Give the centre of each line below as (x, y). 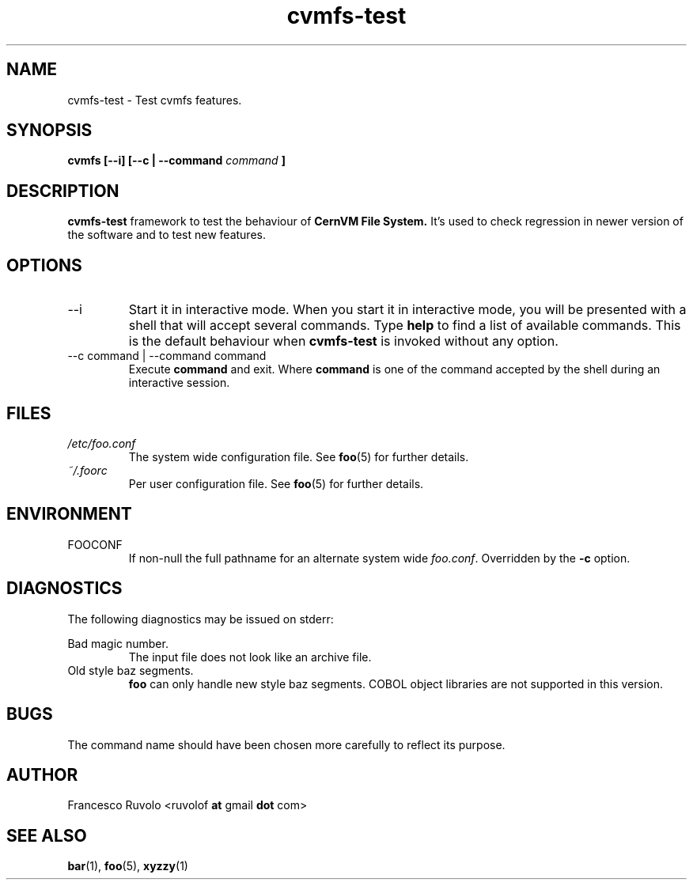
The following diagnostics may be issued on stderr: (201, 619)
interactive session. (179, 383)
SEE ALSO (47, 835)
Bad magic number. (118, 643)
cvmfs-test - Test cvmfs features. (155, 100)
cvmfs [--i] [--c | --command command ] (176, 161)
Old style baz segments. (131, 670)
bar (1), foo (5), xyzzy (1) (128, 866)
